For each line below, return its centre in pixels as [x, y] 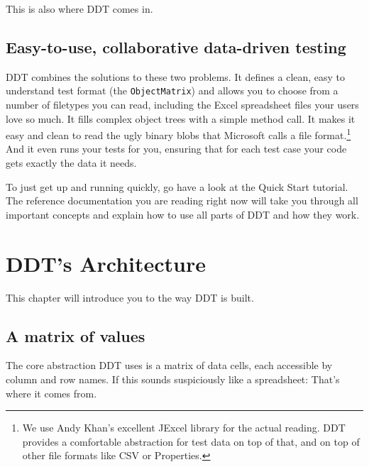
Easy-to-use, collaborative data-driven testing [176, 46]
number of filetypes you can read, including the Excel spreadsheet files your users [182, 105]
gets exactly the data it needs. [71, 163]
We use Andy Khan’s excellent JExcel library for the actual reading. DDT [184, 428]
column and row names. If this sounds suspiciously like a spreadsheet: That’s [173, 379]
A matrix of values [76, 335]
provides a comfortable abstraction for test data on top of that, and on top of [191, 441]
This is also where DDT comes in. [79, 9]
